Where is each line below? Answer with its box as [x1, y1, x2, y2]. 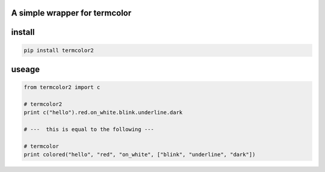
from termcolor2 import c [23, 84, 101, 91]
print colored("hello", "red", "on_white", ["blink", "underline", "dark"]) [23, 151, 256, 158]
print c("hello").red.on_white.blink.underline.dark [23, 109, 183, 116]
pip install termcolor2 [23, 47, 94, 54]
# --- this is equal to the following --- [23, 126, 155, 133]
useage [11, 64, 40, 75]
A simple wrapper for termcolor [11, 8, 132, 18]
